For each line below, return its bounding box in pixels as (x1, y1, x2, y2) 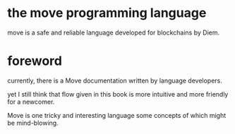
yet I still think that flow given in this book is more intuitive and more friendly (7, 90, 229, 98)
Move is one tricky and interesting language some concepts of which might (7, 111, 227, 119)
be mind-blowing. (7, 118, 59, 127)
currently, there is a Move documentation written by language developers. (7, 76, 222, 85)
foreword (7, 53, 62, 69)
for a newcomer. (7, 97, 55, 106)
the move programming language (7, 5, 207, 21)
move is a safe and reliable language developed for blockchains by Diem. (7, 28, 220, 37)
